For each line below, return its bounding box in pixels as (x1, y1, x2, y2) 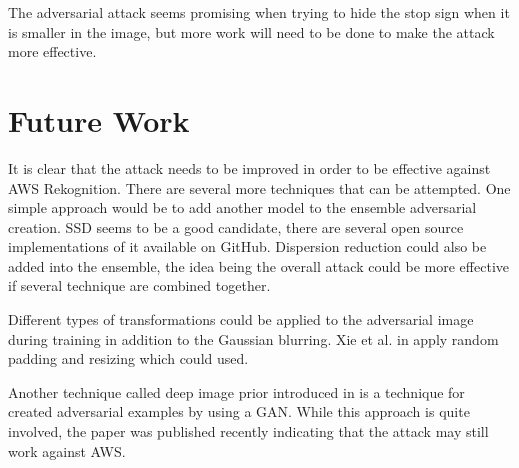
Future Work (8, 99, 190, 140)
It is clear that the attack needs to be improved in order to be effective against (8, 157, 491, 178)
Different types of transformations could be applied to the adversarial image (8, 309, 474, 330)
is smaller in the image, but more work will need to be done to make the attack (8, 21, 495, 42)
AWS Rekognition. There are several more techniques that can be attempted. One (8, 177, 511, 198)
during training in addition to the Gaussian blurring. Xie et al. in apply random (8, 328, 499, 349)
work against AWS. (8, 440, 126, 461)
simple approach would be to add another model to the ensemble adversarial (8, 197, 477, 218)
